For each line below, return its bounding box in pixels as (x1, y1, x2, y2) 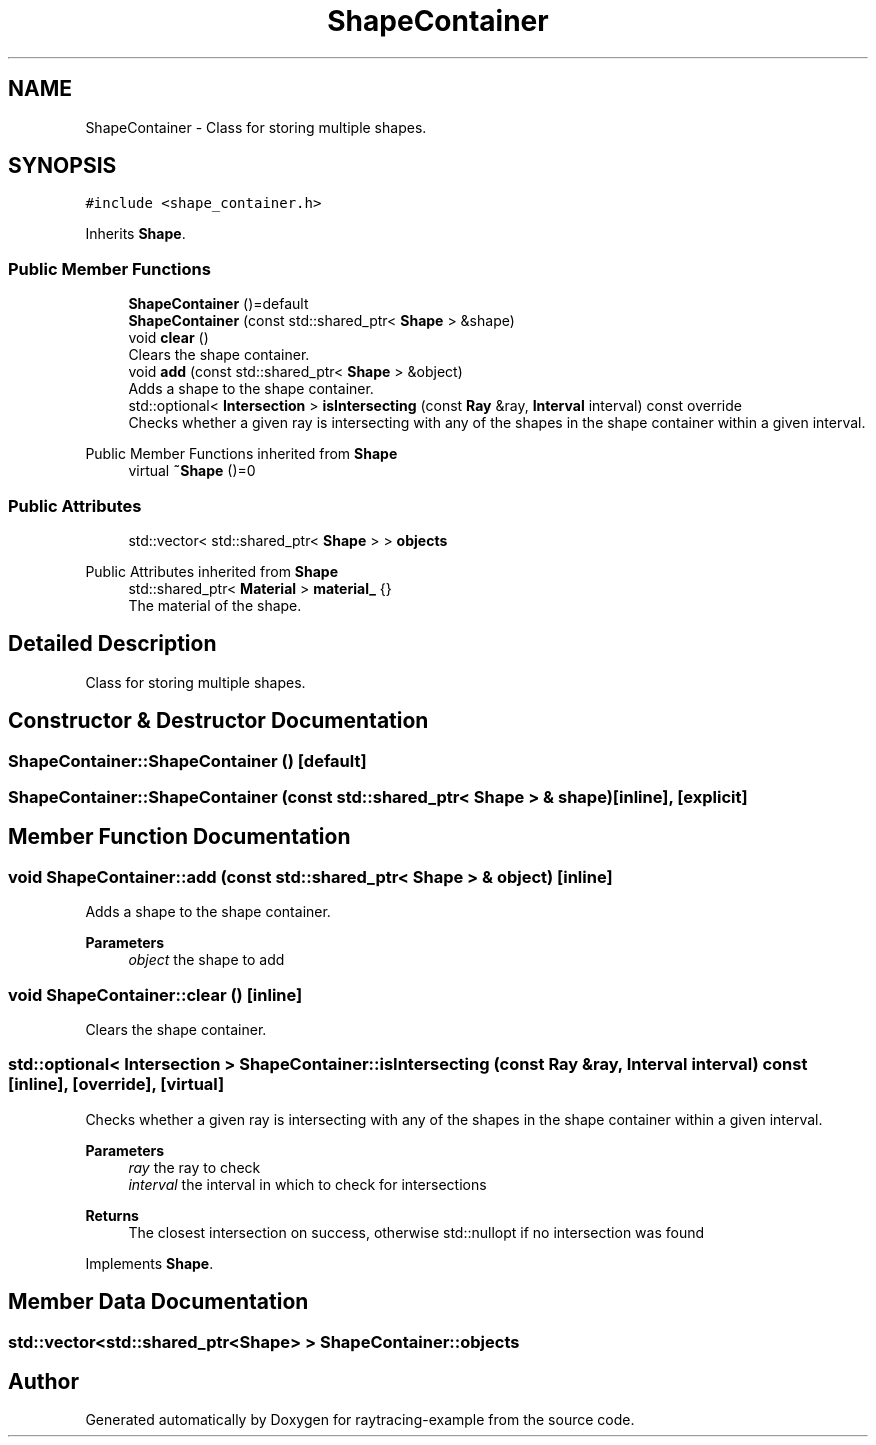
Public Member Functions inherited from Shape (85, 445, 398, 463)
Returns (85, 1206, 139, 1224)
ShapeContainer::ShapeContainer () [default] (8, 750, 367, 771)
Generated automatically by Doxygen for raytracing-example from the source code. (85, 1411, 635, 1429)
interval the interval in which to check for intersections (128, 1175, 487, 1193)
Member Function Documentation (8, 824, 351, 850)
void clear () (128, 329, 209, 347)
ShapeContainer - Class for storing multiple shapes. (85, 118, 427, 136)
